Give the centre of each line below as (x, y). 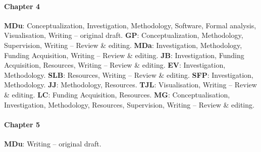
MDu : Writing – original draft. (53, 143)
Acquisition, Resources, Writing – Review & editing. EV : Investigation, (115, 65)
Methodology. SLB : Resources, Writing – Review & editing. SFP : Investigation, (129, 74)
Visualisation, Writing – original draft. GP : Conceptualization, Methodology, (124, 35)
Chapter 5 (22, 124)
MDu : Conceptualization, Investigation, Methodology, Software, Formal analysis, (130, 25)
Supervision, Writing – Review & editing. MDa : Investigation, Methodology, (123, 45)
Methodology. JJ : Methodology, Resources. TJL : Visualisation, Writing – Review (130, 85)
